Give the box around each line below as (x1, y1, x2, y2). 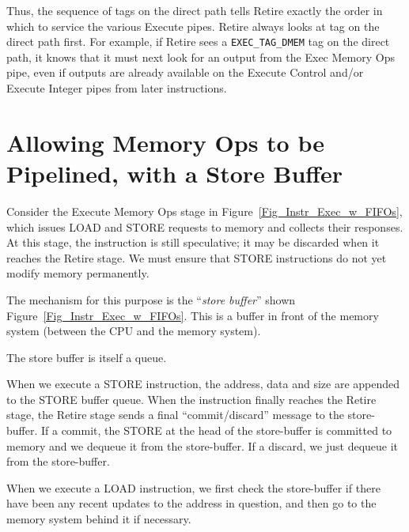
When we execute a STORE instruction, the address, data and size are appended (6, 375, 400, 392)
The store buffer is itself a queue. (6, 349, 167, 365)
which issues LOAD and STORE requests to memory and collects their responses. (6, 218, 403, 235)
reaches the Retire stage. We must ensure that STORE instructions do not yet (6, 249, 387, 266)
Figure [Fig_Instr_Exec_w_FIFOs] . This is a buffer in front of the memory (6, 307, 379, 323)
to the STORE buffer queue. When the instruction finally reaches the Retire (6, 391, 377, 407)
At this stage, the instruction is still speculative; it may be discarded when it (6, 234, 380, 251)
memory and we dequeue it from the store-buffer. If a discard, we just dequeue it (6, 437, 399, 454)
